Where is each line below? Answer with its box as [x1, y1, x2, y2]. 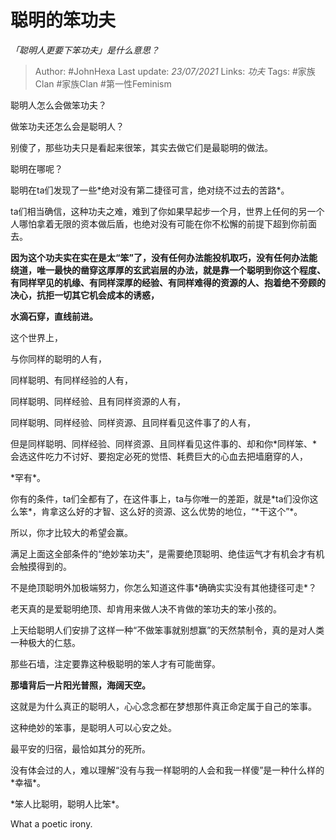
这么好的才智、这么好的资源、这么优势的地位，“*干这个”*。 [58, 505, 303, 517]
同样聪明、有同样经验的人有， [10, 374, 133, 386]
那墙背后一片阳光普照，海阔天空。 [10, 679, 151, 691]
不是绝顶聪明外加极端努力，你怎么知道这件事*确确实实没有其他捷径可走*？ [10, 581, 318, 593]
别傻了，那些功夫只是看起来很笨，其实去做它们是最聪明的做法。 [10, 141, 273, 153]
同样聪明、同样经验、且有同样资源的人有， [10, 395, 186, 407]
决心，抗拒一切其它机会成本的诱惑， [10, 289, 160, 301]
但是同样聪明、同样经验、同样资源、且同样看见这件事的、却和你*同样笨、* [10, 437, 318, 450]
